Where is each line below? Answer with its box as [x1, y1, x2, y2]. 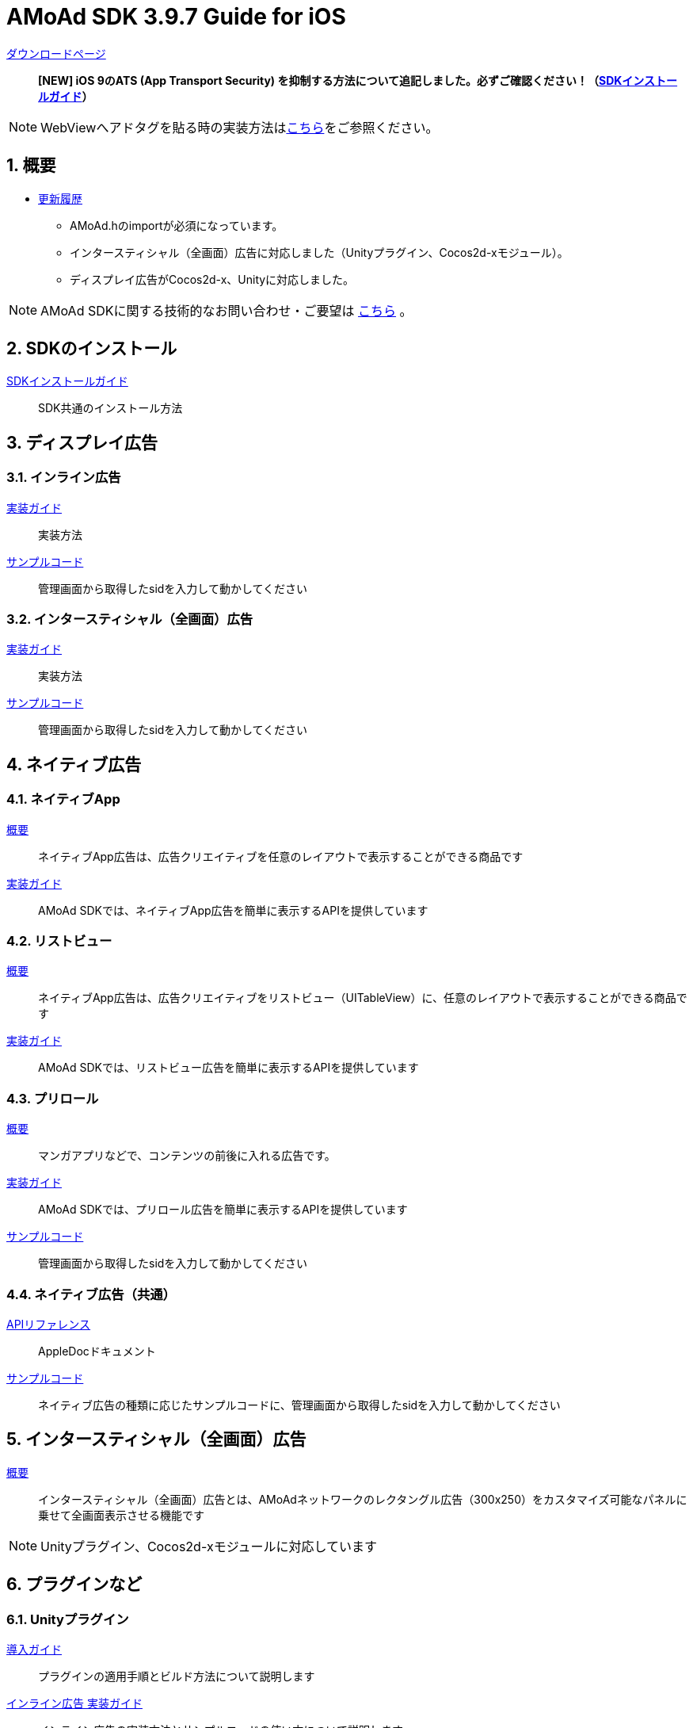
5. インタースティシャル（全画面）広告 [6, 1429, 307, 1450]
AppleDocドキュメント [38, 1344, 156, 1358]
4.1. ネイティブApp [6, 791, 120, 808]
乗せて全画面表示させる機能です [38, 1508, 204, 1522]
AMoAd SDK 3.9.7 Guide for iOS [6, 3, 346, 30]
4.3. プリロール [6, 1090, 99, 1107]
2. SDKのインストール [6, 338, 177, 359]
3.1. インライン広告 [6, 469, 121, 486]
